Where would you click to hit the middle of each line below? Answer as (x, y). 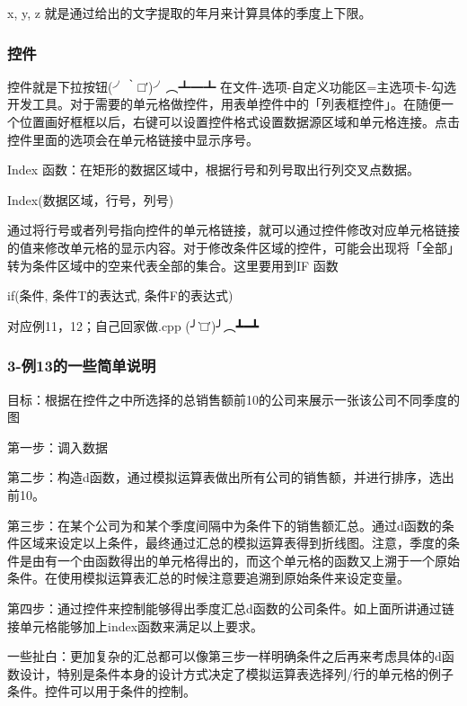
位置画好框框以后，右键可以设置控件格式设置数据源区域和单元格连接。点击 (239, 121)
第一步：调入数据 (57, 447)
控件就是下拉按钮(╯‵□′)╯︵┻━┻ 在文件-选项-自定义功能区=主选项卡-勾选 (232, 86)
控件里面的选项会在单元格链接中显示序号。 (133, 139)
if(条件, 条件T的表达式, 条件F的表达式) (120, 295)
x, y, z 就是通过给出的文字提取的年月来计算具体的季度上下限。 (189, 13)
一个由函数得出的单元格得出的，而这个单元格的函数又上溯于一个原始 (258, 560)
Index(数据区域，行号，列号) (91, 199)
